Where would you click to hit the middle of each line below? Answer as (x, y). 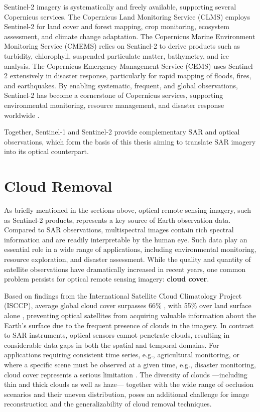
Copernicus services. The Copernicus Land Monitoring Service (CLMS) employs (127, 16)
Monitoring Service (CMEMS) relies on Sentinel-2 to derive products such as (122, 46)
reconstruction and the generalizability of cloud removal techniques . (108, 404)
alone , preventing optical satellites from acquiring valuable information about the (130, 315)
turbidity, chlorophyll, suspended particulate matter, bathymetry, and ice (117, 55)
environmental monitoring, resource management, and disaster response (114, 105)
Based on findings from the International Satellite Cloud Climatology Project (123, 295)
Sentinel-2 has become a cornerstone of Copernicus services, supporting (114, 95)
